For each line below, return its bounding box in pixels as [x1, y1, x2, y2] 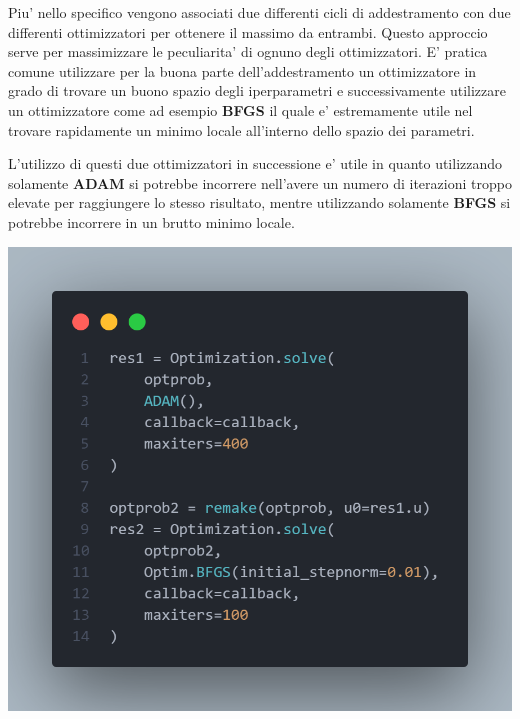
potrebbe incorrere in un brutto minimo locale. [8, 211, 295, 232]
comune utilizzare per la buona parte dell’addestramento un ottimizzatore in [8, 60, 477, 81]
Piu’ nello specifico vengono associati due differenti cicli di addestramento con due [8, 2, 511, 22]
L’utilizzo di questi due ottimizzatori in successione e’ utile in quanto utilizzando [8, 153, 503, 174]
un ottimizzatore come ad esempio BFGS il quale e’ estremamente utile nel [8, 99, 473, 120]
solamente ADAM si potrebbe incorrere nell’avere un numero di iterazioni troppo [8, 172, 512, 193]
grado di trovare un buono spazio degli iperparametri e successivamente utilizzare [8, 80, 506, 101]
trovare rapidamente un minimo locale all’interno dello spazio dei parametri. [8, 119, 475, 140]
